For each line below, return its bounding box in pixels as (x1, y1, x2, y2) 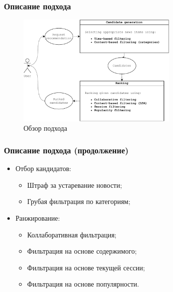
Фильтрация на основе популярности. (27, 279, 139, 289)
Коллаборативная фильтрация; (27, 229, 117, 239)
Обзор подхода (24, 123, 67, 133)
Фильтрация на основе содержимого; (27, 246, 137, 256)
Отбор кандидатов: (15, 163, 72, 174)
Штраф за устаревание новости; (27, 179, 122, 190)
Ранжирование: (15, 212, 60, 223)
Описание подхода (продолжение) (4, 144, 129, 156)
